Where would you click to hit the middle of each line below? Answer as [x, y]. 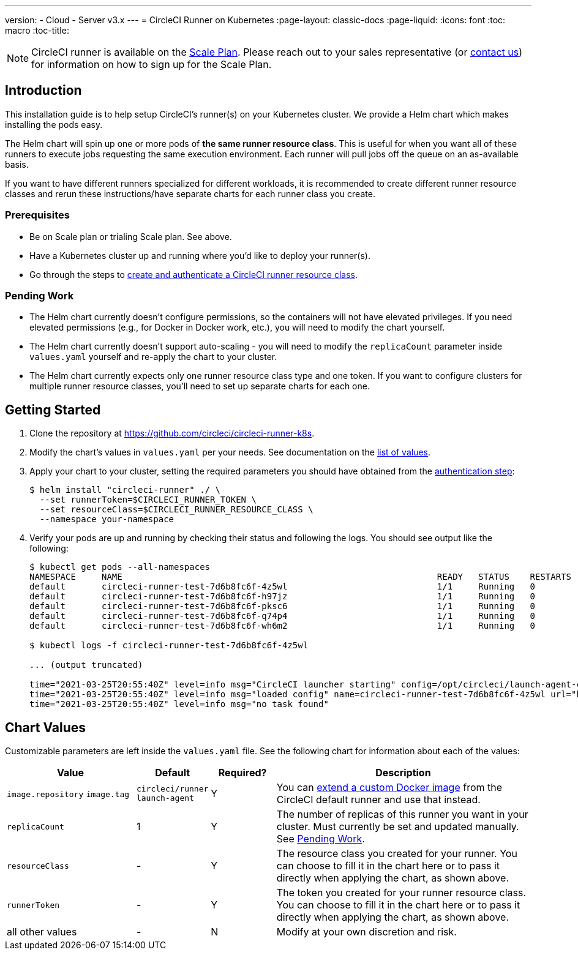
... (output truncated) [86, 665]
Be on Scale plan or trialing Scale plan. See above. [131, 236]
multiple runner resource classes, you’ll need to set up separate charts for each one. [200, 386]
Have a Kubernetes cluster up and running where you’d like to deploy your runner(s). [200, 255]
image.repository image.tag [68, 795]
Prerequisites [37, 215]
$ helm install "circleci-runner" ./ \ [125, 490]
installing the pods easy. [54, 124]
